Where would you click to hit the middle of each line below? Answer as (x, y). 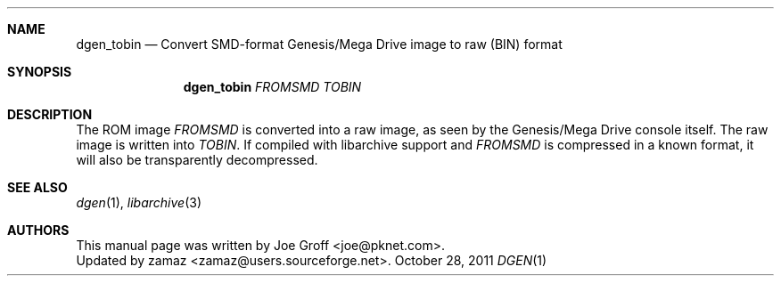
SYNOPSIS (40, 72)
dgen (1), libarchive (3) (139, 202)
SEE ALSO (37, 187)
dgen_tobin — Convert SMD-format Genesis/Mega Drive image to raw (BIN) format (319, 44)
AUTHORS (38, 230)
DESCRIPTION (50, 114)
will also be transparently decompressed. (197, 160)
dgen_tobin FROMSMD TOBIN (272, 87)
